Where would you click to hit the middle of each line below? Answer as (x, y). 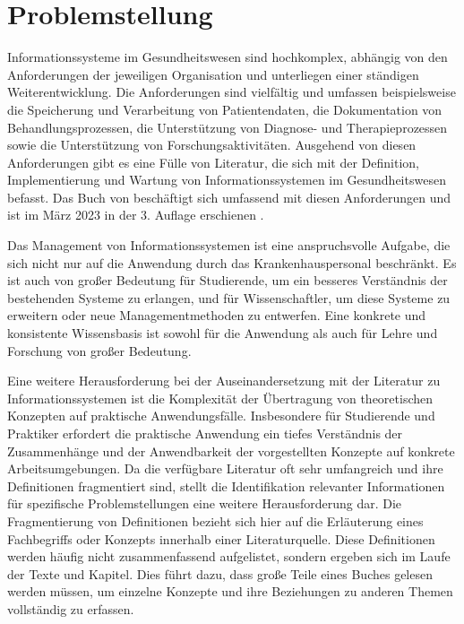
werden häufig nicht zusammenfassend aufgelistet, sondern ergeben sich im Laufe (229, 556)
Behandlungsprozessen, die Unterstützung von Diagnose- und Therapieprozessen (228, 127)
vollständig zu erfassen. (71, 608)
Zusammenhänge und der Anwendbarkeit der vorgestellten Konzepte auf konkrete (231, 451)
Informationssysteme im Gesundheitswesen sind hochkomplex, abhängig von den (228, 57)
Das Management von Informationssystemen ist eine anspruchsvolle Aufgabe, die (229, 245)
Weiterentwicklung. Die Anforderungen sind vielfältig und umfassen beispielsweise (232, 92)
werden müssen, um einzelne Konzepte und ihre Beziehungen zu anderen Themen (230, 591)
